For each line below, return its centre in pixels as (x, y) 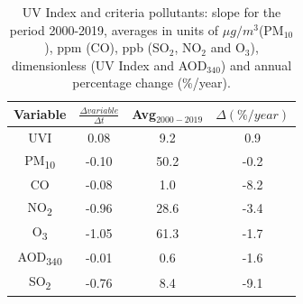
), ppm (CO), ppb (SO (107, 47)
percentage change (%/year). (151, 83)
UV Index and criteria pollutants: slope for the (151, 12)
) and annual (256, 64)
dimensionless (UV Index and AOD (110, 64)
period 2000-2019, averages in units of (114, 29)
